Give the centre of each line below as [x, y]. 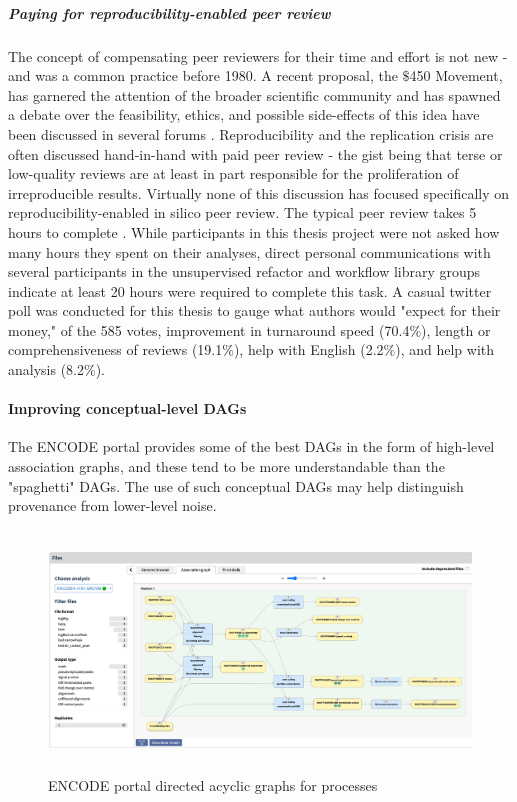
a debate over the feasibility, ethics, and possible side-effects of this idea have [244, 114]
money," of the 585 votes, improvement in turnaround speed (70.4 [209, 329]
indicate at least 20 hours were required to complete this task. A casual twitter [250, 290]
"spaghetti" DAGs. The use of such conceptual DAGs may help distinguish [236, 485]
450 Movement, [456, 75]
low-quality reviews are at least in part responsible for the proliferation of [233, 173]
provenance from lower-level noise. [112, 505]
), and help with [445, 349]
